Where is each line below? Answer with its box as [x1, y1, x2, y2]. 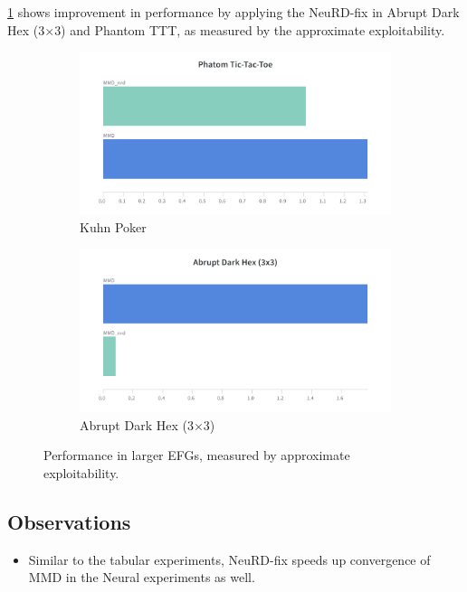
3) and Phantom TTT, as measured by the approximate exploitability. [54, 20, 445, 39]
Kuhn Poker [80, 218, 147, 237]
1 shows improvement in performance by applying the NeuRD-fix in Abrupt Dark [7, 3, 460, 21]
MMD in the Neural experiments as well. [28, 568, 255, 587]
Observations [7, 507, 131, 535]
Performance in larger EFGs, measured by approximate [43, 446, 350, 465]
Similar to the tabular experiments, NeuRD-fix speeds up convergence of [28, 550, 431, 569]
